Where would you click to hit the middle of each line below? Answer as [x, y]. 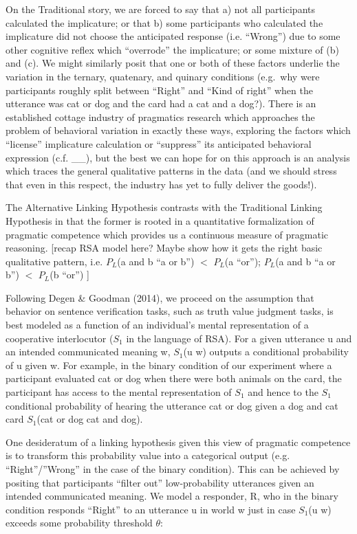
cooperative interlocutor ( [60, 338]
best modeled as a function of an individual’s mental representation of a [157, 325]
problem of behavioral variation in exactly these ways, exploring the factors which [178, 130]
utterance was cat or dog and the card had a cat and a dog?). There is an [161, 103]
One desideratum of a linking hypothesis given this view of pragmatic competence [178, 442]
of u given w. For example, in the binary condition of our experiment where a [169, 365]
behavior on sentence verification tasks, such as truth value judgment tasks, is [170, 311]
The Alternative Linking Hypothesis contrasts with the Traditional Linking [164, 207]
